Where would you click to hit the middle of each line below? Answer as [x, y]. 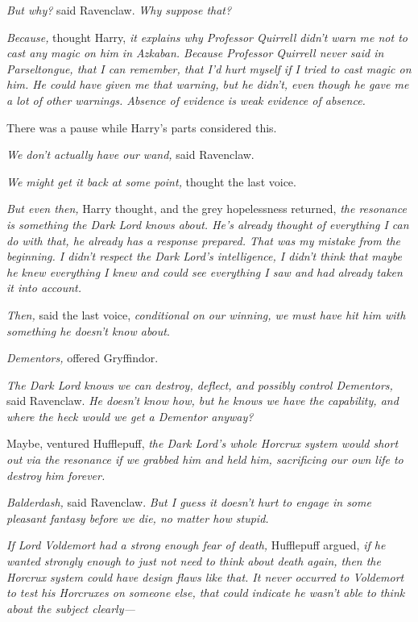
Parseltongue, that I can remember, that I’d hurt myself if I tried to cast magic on [209, 68]
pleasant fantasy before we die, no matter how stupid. [138, 518]
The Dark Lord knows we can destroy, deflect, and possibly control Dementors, [200, 384]
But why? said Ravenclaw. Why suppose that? [119, 10]
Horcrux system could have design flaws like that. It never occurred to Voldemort [205, 576]
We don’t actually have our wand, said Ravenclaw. [130, 154]
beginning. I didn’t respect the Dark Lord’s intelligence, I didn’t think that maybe [204, 256]
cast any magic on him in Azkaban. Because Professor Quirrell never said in [195, 53]
